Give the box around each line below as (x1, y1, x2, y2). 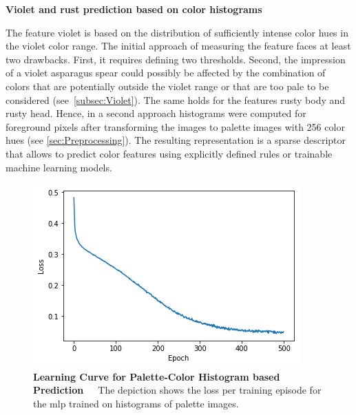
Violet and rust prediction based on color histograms (6, 2, 262, 16)
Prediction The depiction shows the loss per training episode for (33, 383, 322, 397)
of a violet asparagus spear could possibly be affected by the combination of (6, 65, 326, 80)
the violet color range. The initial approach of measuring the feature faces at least (6, 39, 351, 53)
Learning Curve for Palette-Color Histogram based (33, 369, 280, 383)
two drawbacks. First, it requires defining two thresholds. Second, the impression (6, 52, 346, 66)
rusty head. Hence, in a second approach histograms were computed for (6, 106, 306, 120)
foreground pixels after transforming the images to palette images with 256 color (6, 119, 345, 134)
